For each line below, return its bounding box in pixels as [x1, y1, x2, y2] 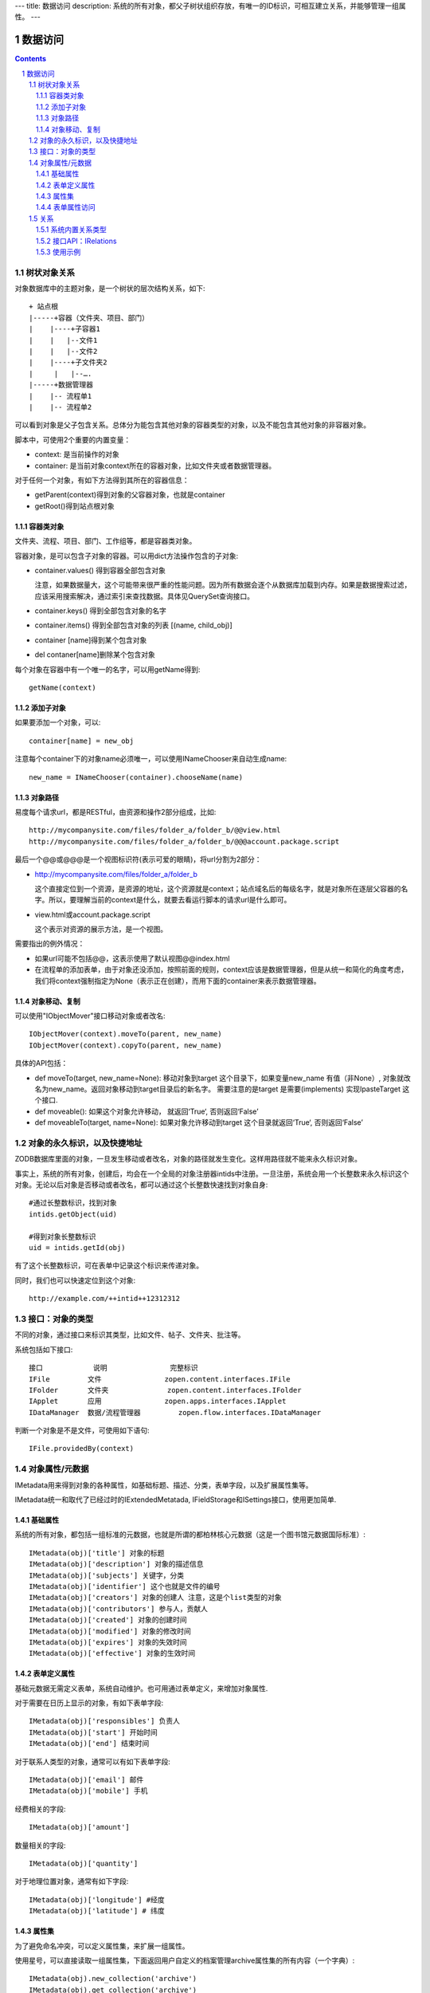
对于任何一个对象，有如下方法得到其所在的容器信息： [14, 475, 190, 485]
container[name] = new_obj [29, 736, 135, 745]
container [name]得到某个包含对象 [34, 635, 147, 645]
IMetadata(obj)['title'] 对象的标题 [29, 1548, 165, 1558]
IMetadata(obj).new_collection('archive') [29, 1974, 197, 1983]
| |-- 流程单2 [29, 403, 92, 411]
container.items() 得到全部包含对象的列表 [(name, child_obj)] [34, 620, 233, 630]
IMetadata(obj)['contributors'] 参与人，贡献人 [29, 1604, 209, 1614]
